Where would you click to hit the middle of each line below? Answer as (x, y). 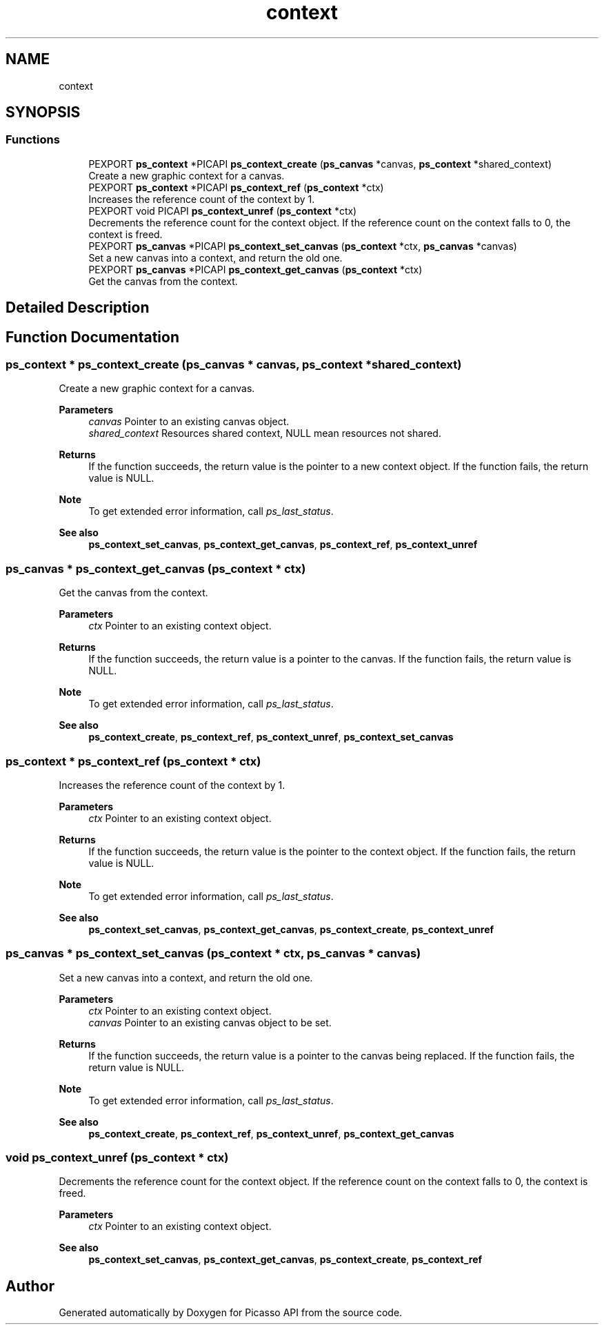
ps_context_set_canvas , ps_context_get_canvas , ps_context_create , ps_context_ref (285, 1260)
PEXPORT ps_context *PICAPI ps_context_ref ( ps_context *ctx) (236, 187)
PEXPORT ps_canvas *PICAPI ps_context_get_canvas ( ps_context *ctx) (255, 269)
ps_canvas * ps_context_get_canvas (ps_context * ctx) (156, 568)
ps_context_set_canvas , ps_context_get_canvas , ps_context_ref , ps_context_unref (283, 545)
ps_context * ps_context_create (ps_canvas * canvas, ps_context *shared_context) (234, 365)
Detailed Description (78, 308)
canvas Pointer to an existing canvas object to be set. (210, 1022)
